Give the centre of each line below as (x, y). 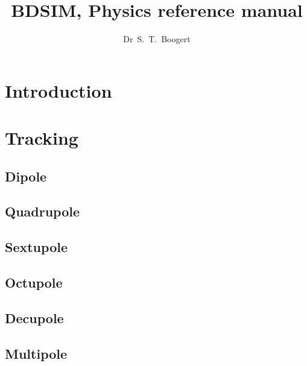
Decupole (34, 317)
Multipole (36, 353)
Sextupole (36, 247)
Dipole (26, 176)
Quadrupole (43, 211)
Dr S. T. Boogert (157, 39)
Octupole (34, 282)
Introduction (59, 90)
